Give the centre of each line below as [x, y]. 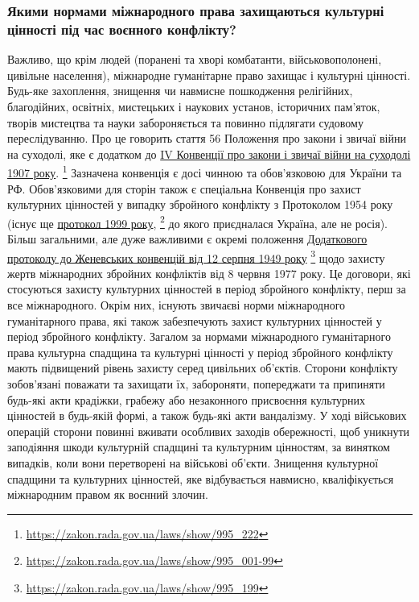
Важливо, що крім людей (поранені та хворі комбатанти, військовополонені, [195, 59]
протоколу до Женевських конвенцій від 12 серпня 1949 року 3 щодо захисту [196, 256]
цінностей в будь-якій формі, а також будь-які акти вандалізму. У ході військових [207, 415]
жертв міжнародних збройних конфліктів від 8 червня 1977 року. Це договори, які [209, 273]
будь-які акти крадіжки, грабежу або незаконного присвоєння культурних [187, 399]
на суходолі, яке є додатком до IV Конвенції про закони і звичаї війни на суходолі [209, 154]
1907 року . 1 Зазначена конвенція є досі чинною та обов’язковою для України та [205, 171]
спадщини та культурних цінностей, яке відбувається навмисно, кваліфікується [201, 478]
